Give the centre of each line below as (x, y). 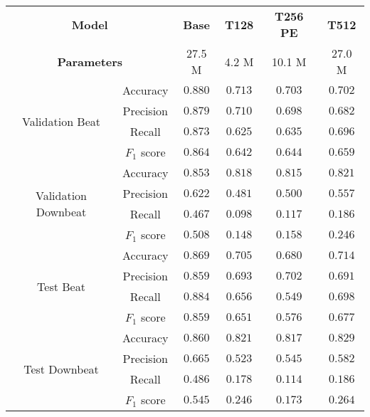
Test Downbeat (61, 369)
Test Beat (61, 286)
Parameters (90, 61)
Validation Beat (62, 121)
